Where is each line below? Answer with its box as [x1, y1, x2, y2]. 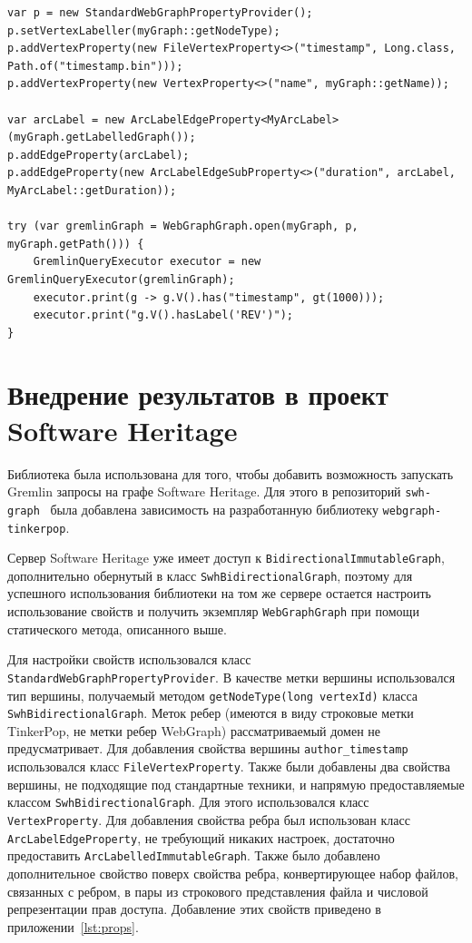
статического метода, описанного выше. [7, 619, 227, 638]
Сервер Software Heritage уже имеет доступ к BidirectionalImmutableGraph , [7, 548, 445, 567]
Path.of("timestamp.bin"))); [7, 59, 183, 73]
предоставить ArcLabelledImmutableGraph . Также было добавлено [7, 846, 380, 865]
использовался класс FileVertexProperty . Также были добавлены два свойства [7, 757, 450, 776]
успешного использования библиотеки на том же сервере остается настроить [7, 584, 432, 603]
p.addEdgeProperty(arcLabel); [7, 148, 190, 162]
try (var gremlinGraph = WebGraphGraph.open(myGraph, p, [7, 220, 359, 233]
